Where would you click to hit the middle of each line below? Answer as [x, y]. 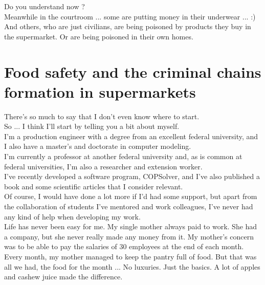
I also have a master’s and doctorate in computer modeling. [98, 146]
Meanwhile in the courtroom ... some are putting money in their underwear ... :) [130, 16]
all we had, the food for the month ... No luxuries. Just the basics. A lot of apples [132, 266]
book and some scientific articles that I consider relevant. [94, 186]
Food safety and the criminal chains [133, 71]
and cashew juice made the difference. [63, 277]
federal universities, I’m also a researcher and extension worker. [103, 166]
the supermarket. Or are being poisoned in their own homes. [99, 36]
